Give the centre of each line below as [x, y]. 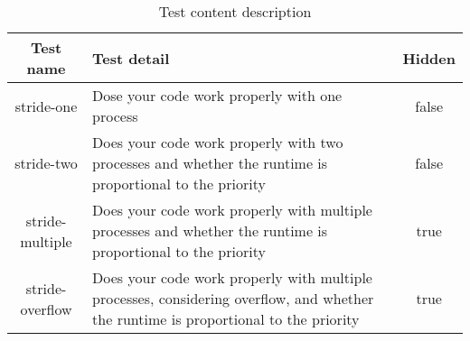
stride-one [46, 106]
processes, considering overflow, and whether [233, 298]
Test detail [131, 58]
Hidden [429, 58]
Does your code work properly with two [218, 142]
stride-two [46, 163]
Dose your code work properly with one [217, 95]
